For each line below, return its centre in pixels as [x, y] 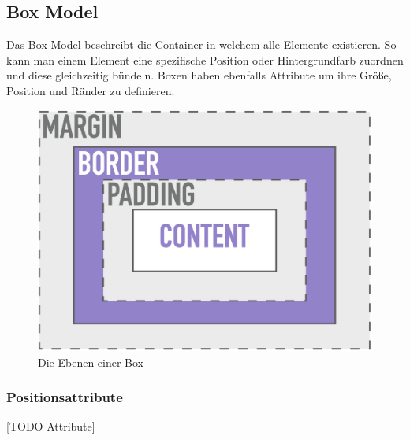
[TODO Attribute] [51, 426]
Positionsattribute [65, 397]
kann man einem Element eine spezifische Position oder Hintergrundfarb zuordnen [205, 59]
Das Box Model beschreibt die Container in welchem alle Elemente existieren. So [201, 44]
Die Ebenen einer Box [91, 362]
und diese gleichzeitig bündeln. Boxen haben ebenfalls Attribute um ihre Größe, [199, 75]
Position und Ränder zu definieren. [91, 90]
